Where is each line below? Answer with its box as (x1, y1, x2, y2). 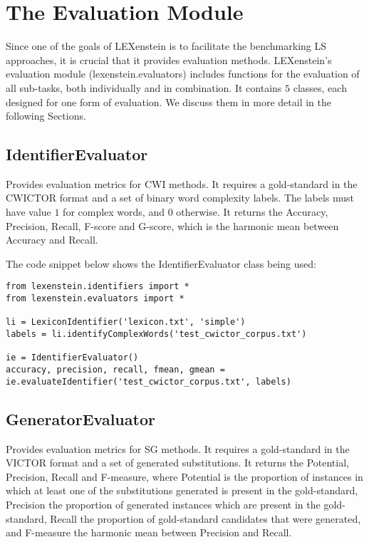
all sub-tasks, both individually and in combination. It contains (6, 80, 282, 95)
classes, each (293, 80, 347, 95)
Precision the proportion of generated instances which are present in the (6, 496, 321, 511)
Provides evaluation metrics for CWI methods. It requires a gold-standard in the (6, 176, 358, 191)
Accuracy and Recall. (6, 232, 98, 247)
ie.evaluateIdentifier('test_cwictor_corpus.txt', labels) (6, 376, 291, 387)
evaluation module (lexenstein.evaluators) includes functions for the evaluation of (6, 66, 360, 81)
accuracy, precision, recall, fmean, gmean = (6, 365, 225, 375)
